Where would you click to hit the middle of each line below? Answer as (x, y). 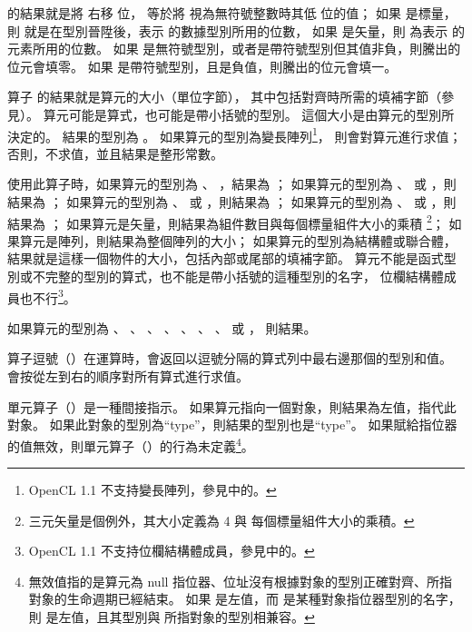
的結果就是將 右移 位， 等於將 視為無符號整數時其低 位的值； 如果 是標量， (232, 13)
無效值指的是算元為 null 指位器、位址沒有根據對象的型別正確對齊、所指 (241, 581)
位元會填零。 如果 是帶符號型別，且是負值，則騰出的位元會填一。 (202, 66)
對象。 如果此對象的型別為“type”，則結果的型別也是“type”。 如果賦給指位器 (232, 425)
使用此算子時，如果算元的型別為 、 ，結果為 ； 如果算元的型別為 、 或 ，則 (232, 184)
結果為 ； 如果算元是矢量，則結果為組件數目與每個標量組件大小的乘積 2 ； (226, 222)
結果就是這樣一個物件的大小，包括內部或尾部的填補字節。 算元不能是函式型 (232, 258)
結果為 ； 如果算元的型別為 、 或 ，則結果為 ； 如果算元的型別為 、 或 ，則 (232, 202)
